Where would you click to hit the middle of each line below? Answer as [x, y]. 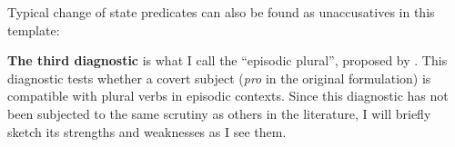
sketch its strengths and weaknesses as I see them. [147, 131]
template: [34, 29]
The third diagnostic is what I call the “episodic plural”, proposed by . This [227, 60]
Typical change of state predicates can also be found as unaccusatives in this [221, 12]
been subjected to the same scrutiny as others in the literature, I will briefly [219, 113]
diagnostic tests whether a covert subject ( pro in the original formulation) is [219, 78]
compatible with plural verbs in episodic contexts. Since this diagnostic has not [228, 96]
